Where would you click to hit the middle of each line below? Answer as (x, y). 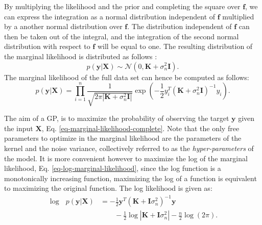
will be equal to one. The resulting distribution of (175, 46)
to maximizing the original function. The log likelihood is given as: (108, 188)
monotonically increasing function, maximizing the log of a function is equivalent (130, 178)
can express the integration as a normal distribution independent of (110, 16)
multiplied (238, 16)
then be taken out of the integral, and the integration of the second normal (122, 36)
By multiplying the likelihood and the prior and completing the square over (122, 6)
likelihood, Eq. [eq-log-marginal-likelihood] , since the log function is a (113, 168)
